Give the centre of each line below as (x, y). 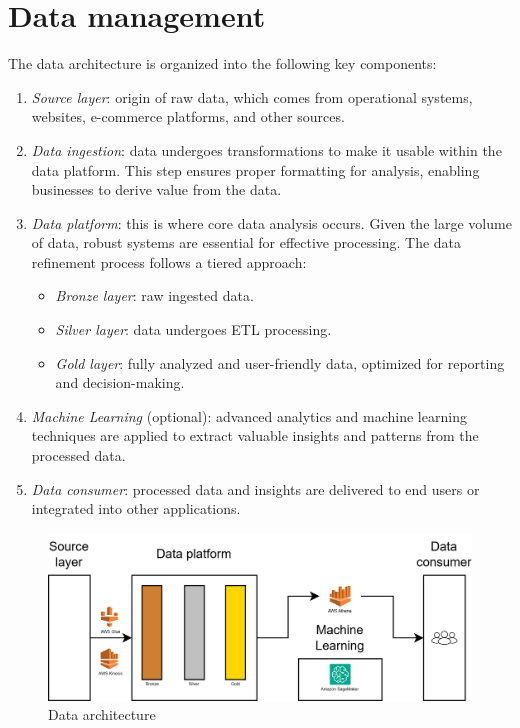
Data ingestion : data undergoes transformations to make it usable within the (266, 149)
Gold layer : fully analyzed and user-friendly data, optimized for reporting (280, 362)
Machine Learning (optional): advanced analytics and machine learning (249, 415)
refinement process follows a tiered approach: (169, 261)
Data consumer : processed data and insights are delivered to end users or (255, 488)
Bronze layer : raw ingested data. (154, 295)
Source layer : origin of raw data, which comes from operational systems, (252, 96)
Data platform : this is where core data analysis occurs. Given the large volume (271, 222)
